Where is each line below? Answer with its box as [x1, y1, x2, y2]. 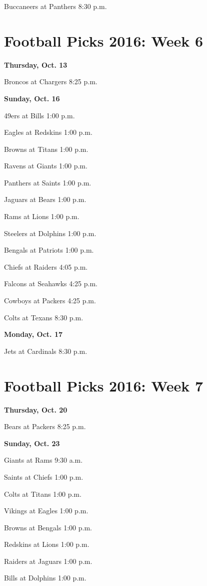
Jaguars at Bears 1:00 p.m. [4, 194, 86, 205]
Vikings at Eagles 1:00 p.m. [4, 505, 88, 516]
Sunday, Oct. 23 [4, 438, 60, 448]
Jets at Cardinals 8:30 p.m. [4, 345, 87, 356]
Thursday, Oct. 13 [4, 59, 67, 70]
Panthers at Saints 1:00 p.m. [4, 177, 91, 187]
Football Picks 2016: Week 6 [4, 30, 203, 51]
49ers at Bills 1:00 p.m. [4, 110, 75, 120]
